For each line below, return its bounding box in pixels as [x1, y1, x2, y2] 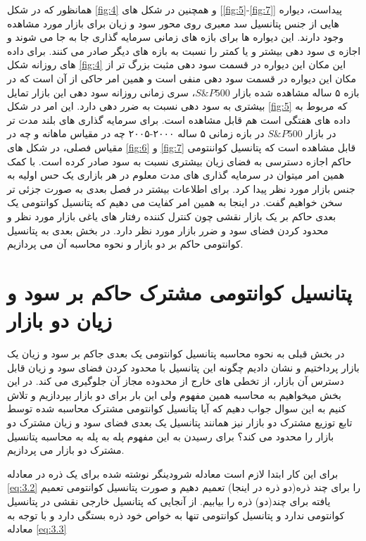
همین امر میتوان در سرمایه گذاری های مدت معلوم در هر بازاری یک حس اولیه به [7, 167, 345, 182]
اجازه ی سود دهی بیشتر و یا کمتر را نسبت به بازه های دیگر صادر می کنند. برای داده [7, 43, 361, 58]
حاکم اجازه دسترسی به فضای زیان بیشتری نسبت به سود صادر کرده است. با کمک [7, 153, 352, 168]
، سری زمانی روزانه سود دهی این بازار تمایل [7, 84, 196, 99]
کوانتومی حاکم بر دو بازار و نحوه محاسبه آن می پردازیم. [7, 236, 244, 251]
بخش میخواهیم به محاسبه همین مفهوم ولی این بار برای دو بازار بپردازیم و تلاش [7, 387, 341, 402]
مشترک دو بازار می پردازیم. [7, 443, 125, 457]
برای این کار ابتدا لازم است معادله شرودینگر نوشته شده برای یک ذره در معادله [7, 466, 339, 480]
